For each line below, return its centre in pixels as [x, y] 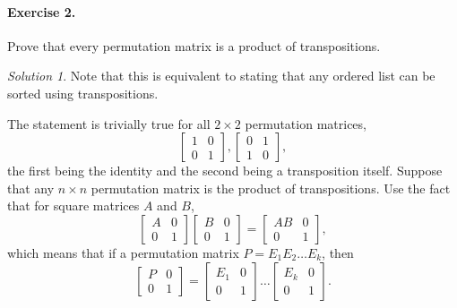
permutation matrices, [306, 123]
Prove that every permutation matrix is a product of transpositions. [194, 45]
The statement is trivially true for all [109, 123]
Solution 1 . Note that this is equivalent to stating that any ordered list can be [221, 76]
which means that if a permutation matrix [123, 252]
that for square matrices [73, 205]
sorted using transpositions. [83, 93]
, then [338, 252]
